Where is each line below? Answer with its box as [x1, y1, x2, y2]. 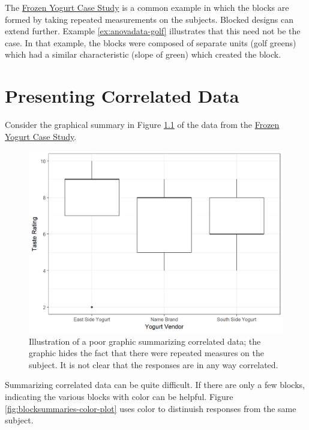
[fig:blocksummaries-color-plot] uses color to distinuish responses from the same [5, 402, 296, 414]
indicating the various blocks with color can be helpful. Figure [5, 390, 233, 402]
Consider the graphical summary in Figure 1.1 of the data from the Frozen [5, 118, 280, 131]
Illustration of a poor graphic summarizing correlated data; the [29, 335, 261, 347]
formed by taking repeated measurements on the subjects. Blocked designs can [5, 13, 294, 25]
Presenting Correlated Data [5, 83, 239, 108]
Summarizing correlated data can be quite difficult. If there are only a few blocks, [5, 378, 305, 391]
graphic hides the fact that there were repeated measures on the [29, 347, 264, 359]
